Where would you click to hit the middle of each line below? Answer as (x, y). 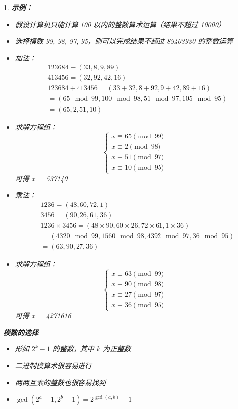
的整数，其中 (73, 349)
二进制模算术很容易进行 (53, 366)
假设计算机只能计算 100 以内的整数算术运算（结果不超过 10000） (120, 24)
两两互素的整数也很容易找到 (60, 382)
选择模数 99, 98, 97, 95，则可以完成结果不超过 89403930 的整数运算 (124, 41)
